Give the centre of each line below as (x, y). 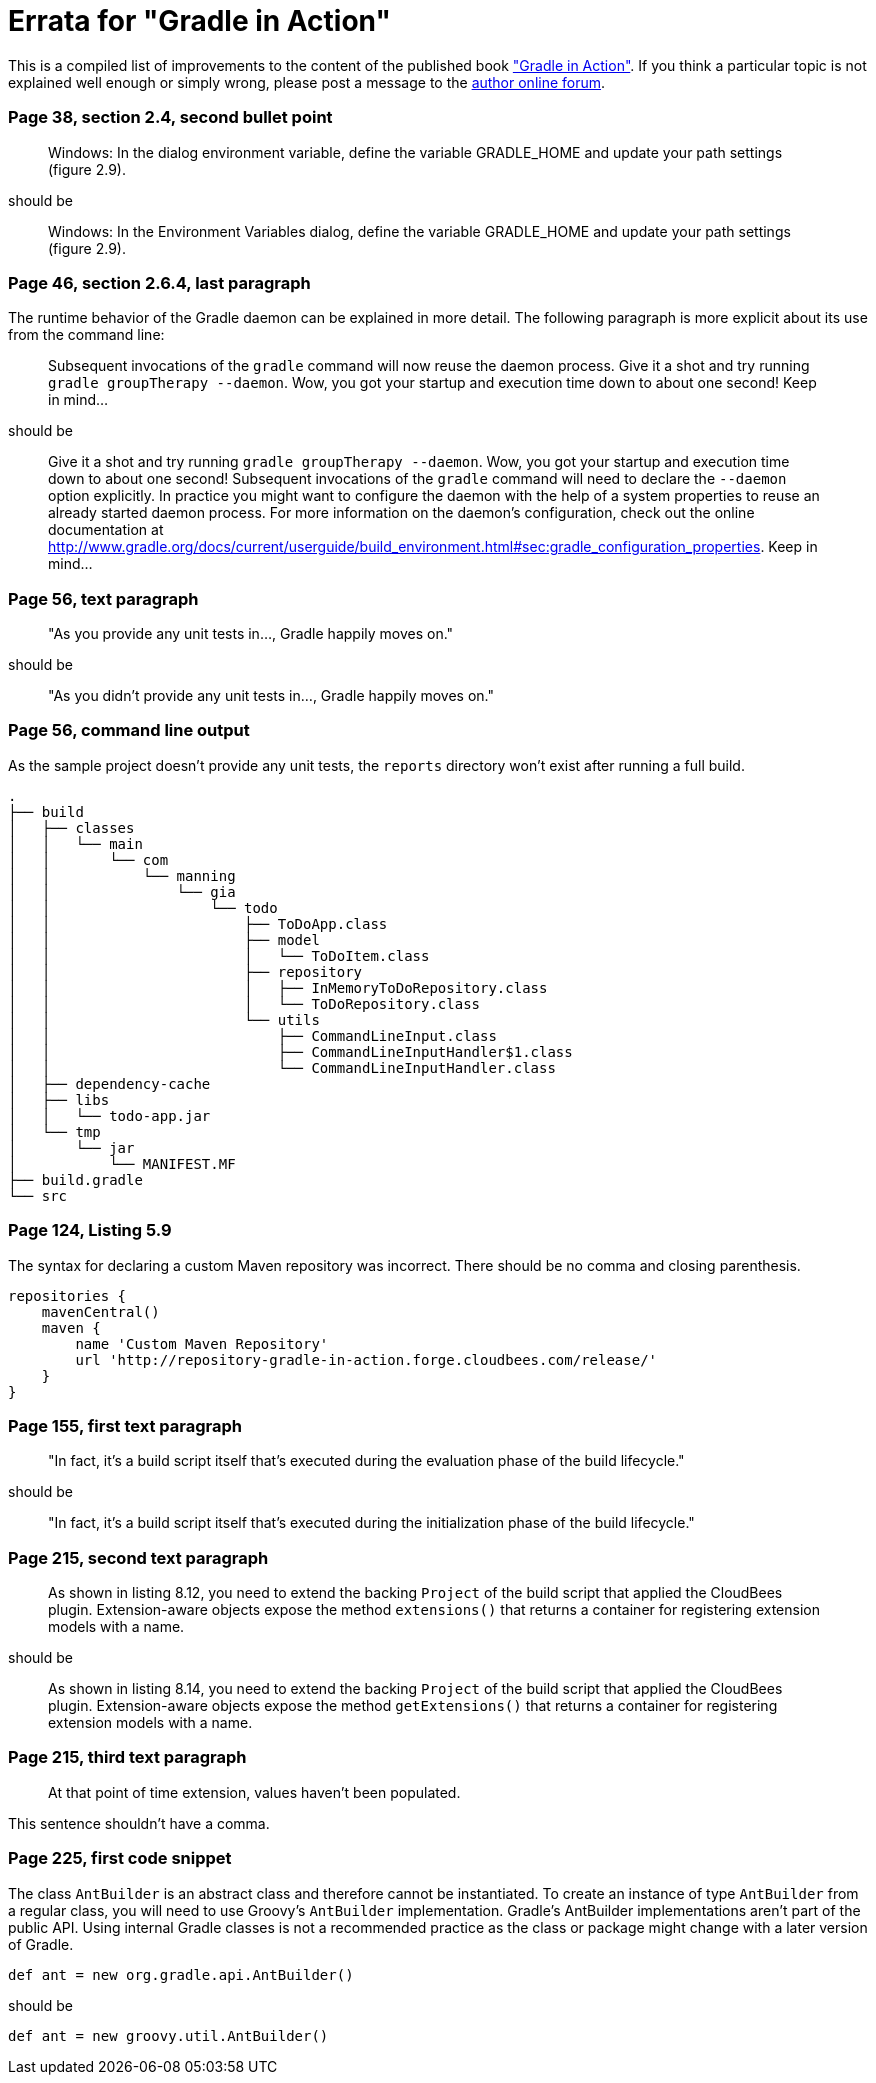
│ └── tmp (54, 1131)
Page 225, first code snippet (120, 1858)
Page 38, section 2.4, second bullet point (170, 117)
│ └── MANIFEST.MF (122, 1163)
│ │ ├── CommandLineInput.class (252, 1035)
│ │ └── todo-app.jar (109, 1115)
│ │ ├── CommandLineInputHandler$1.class (290, 1051)
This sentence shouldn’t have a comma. (139, 1823)
